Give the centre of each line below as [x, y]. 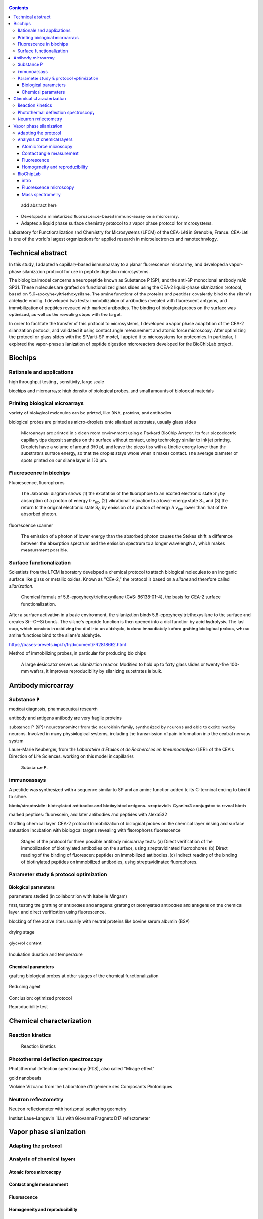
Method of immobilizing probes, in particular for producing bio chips [77, 653]
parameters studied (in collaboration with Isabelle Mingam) [68, 896]
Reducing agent [25, 987]
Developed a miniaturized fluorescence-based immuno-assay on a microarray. [100, 216]
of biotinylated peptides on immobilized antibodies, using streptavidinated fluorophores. [109, 862]
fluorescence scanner [31, 525]
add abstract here [39, 205]
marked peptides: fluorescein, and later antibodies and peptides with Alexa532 [88, 815]
